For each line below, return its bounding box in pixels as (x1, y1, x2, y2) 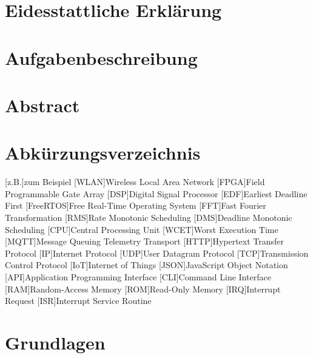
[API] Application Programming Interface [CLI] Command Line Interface (5, 271, 271, 283)
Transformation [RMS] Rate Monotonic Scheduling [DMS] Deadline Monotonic (5, 211, 292, 224)
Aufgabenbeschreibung (5, 45, 198, 70)
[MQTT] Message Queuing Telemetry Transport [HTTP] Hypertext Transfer (5, 235, 284, 248)
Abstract (5, 92, 80, 117)
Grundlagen (5, 329, 106, 354)
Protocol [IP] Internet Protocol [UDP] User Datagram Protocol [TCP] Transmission (5, 246, 309, 259)
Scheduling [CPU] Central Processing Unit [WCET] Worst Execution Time (5, 223, 278, 235)
